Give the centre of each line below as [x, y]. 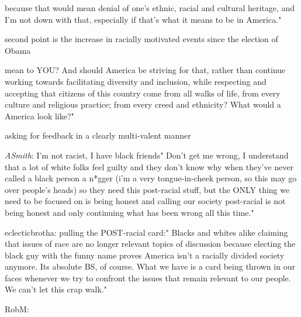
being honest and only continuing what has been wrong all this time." [129, 212]
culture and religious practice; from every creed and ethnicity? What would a [143, 104]
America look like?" [39, 116]
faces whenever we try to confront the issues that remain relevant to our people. [148, 278]
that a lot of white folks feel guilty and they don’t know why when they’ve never [149, 166]
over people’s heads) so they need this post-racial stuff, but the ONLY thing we [147, 189]
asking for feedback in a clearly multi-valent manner [98, 135]
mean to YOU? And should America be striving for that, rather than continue [145, 70]
